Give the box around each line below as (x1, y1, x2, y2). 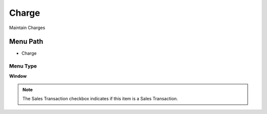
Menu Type (9, 63, 37, 70)
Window (9, 73, 27, 79)
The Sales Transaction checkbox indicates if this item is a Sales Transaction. (22, 96, 178, 102)
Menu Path (9, 38, 44, 46)
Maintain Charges (9, 25, 45, 31)
